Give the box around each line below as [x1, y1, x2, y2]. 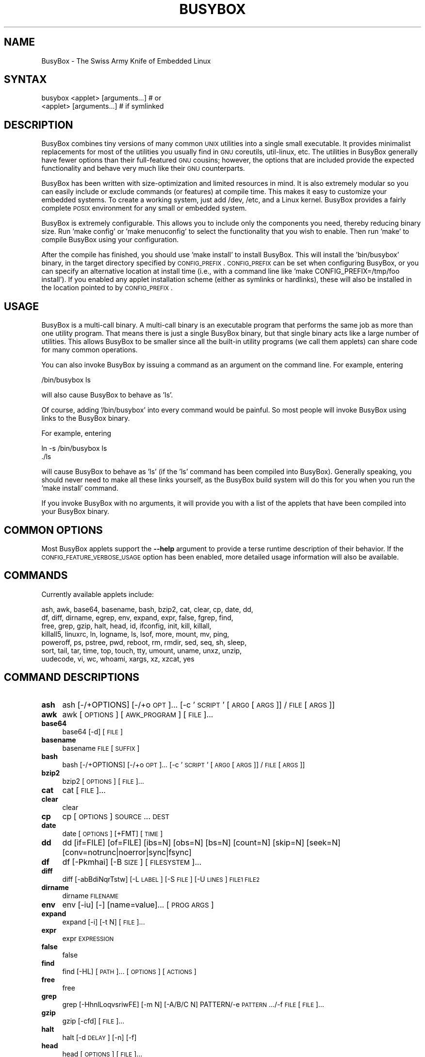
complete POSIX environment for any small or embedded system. [41, 204, 247, 213]
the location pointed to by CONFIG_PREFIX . [41, 283, 173, 292]
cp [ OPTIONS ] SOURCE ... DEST [62, 811, 170, 821]
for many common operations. [41, 346, 138, 354]
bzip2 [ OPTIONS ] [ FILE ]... [62, 776, 144, 785]
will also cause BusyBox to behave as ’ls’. [41, 391, 173, 399]
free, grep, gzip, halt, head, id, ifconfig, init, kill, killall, [41, 621, 212, 630]
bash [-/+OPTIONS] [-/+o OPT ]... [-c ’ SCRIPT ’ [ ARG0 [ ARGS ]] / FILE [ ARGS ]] [62, 760, 305, 769]
